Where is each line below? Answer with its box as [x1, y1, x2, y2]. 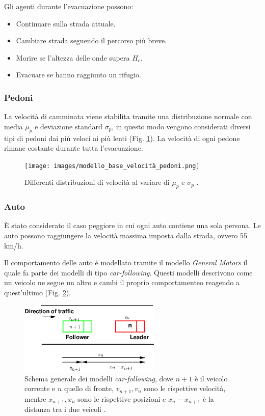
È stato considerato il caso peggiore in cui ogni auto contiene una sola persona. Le [4, 220, 261, 231]
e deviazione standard [35, 121, 102, 131]
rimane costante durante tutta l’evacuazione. [4, 143, 143, 153]
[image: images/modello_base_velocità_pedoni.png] [24, 162, 200, 170]
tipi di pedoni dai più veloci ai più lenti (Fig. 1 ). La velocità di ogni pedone [4, 132, 240, 143]
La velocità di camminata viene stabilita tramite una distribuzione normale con [4, 111, 252, 122]
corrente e [24, 383, 56, 394]
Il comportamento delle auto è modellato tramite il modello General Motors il [4, 257, 248, 268]
